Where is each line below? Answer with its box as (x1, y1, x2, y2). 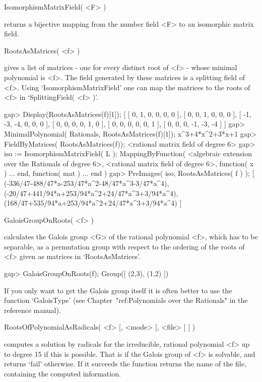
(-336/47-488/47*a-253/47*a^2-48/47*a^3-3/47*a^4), (4, 177, 169, 188)
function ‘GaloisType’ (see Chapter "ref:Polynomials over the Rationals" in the (4, 295, 248, 305)
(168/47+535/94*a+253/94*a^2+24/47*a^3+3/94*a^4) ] (4, 198, 182, 208)
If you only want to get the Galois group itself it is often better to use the (4, 285, 232, 295)
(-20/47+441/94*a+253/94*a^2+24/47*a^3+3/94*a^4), (4, 187, 178, 198)
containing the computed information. (4, 368, 121, 378)
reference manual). (4, 304, 61, 315)
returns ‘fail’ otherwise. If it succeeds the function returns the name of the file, (4, 358, 246, 369)
